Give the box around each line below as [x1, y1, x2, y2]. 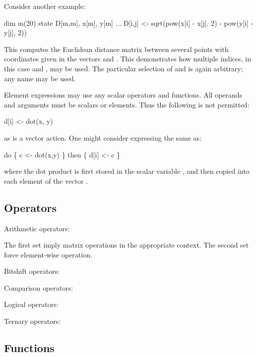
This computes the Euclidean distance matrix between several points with [4, 44, 229, 54]
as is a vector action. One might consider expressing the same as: [4, 132, 202, 143]
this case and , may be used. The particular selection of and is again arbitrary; [4, 63, 243, 73]
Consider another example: [4, 1, 85, 11]
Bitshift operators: [4, 266, 60, 276]
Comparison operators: [4, 282, 73, 293]
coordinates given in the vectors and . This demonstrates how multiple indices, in [4, 53, 251, 64]
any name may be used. [4, 73, 76, 83]
